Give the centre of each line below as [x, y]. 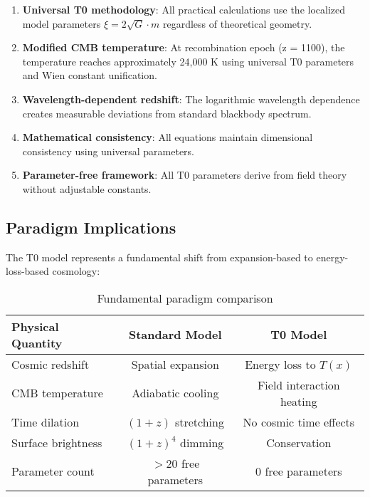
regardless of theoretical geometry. [238, 23]
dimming [202, 442]
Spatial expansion [175, 364]
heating [299, 401]
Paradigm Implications [91, 227]
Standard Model [175, 335]
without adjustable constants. [87, 188]
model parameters [62, 23]
